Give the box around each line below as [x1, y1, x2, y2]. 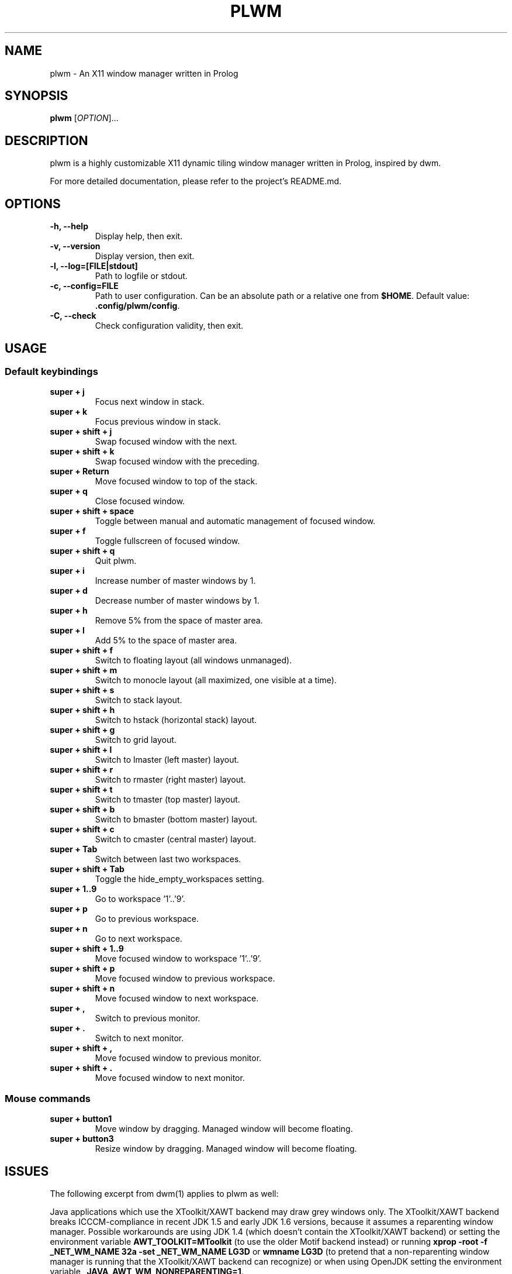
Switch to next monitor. [95, 1033, 184, 1044]
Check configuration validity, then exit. [95, 321, 244, 331]
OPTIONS [5, 196, 61, 211]
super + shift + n [50, 983, 115, 994]
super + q [50, 486, 88, 497]
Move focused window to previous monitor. [95, 1053, 262, 1063]
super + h [50, 605, 88, 616]
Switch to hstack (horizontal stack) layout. [95, 715, 257, 725]
